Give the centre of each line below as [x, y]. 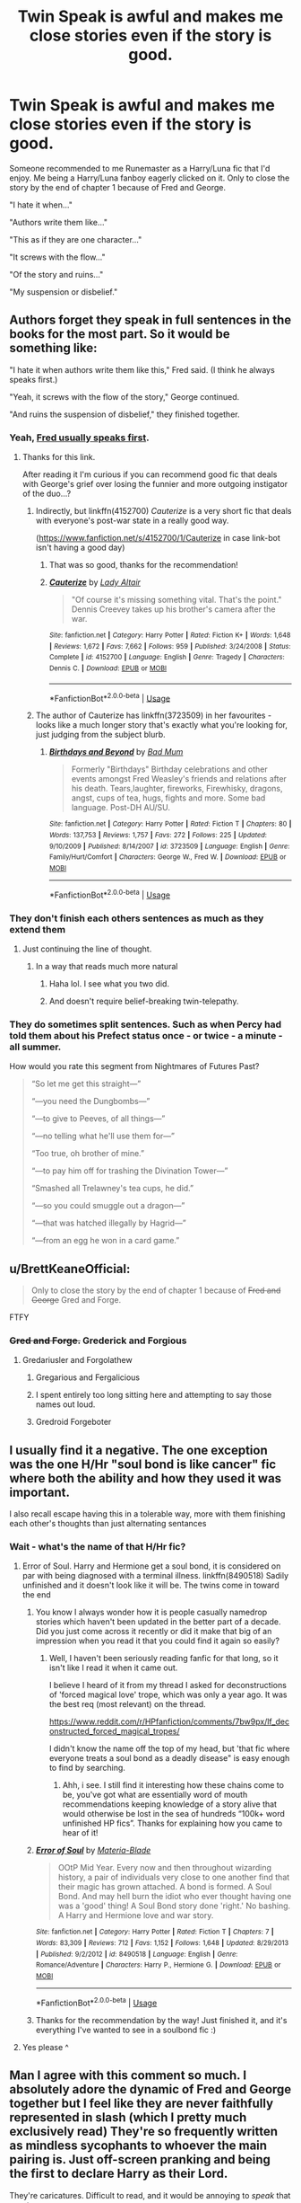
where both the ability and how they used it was [146, 1478]
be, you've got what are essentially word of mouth [155, 1795]
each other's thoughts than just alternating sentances [108, 1524]
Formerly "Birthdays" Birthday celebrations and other [169, 769]
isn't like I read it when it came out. [113, 1668]
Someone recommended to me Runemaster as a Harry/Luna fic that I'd [140, 168]
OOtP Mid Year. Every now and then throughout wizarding [164, 1868]
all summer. [35, 1047]
